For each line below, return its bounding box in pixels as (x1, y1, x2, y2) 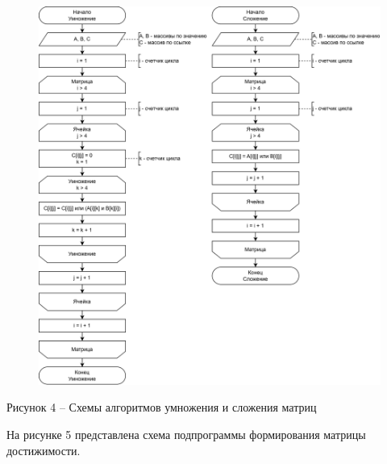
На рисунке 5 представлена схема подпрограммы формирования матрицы (6, 426, 366, 443)
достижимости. (6, 441, 81, 458)
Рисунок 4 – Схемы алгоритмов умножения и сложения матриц (6, 399, 317, 416)
